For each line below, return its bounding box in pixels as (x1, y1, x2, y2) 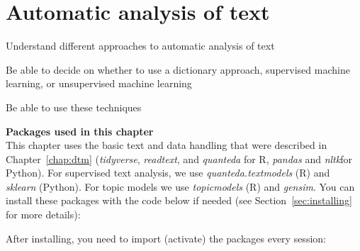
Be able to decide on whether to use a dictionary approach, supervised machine (6, 62, 350, 77)
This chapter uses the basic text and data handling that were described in (6, 138, 327, 152)
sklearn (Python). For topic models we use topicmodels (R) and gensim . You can (6, 179, 355, 194)
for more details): (6, 207, 81, 222)
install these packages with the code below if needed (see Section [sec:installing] (6, 193, 352, 208)
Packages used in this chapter (6, 123, 154, 138)
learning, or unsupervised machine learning (6, 76, 192, 91)
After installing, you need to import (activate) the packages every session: (6, 230, 326, 245)
